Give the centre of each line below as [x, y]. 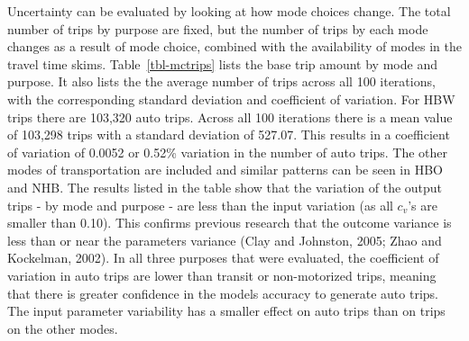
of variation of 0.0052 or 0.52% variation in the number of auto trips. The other [228, 152]
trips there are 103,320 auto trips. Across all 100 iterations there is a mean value [230, 117]
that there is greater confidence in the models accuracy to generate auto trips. [223, 293]
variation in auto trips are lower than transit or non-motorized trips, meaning [222, 275]
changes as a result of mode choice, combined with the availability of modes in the [234, 46]
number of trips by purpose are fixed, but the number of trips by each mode [218, 28]
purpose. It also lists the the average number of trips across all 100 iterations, [221, 81]
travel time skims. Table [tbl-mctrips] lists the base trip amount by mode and [222, 63]
